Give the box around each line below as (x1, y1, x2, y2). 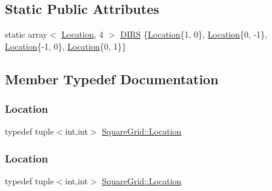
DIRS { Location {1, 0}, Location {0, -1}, (120, 28, 268, 41)
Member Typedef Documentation (5, 69, 219, 88)
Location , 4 (61, 28, 104, 41)
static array (5, 28, 48, 41)
